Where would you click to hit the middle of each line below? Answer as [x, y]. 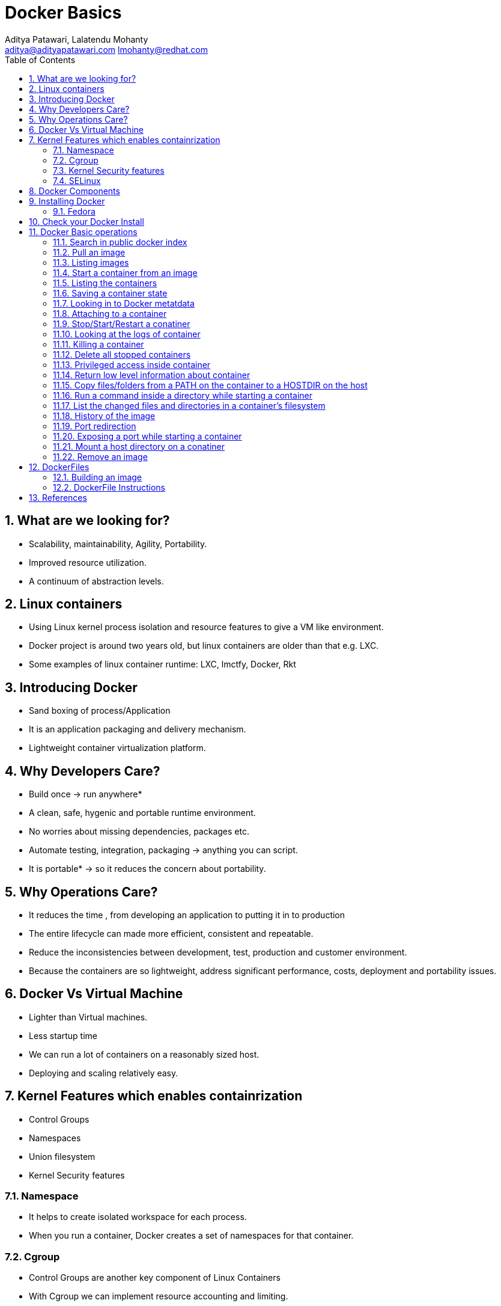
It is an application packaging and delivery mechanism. [138, 729]
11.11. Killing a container [99, 344]
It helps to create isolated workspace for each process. [138, 1217]
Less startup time [63, 1035]
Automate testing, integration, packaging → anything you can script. [163, 850]
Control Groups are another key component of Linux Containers [155, 1278]
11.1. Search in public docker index [120, 242]
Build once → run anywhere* [86, 794]
